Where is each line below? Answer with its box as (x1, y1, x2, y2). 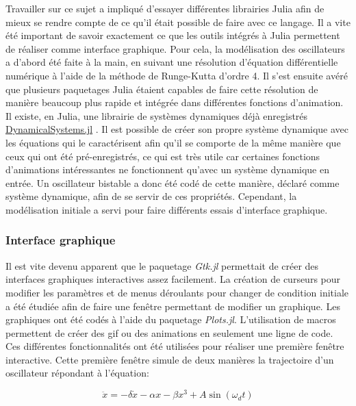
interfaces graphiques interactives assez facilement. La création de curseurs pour (5, 272, 341, 286)
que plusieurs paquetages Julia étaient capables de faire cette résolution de (5, 81, 318, 96)
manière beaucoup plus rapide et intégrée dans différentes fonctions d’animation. (5, 95, 344, 110)
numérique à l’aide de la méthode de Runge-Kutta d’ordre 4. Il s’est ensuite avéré (5, 68, 348, 82)
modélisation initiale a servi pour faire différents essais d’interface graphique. (5, 202, 328, 216)
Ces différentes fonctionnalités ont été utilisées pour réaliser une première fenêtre (5, 339, 344, 353)
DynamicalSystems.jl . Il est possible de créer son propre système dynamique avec (5, 122, 349, 136)
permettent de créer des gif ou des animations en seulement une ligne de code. (5, 325, 333, 340)
